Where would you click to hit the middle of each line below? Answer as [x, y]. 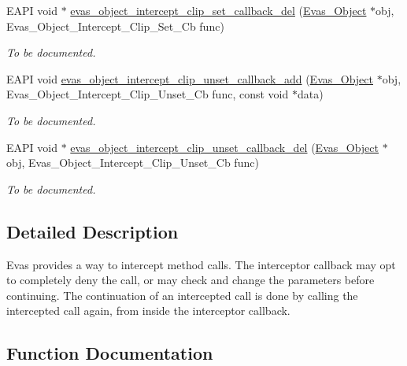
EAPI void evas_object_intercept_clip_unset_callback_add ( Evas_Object [190, 78]
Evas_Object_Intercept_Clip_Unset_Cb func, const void [148, 94]
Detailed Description [92, 231]
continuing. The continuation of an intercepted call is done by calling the [182, 295]
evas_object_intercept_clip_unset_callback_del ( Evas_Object [224, 147]
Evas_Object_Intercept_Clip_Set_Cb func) [115, 26]
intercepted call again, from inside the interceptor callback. [148, 311]
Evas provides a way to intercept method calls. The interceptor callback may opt [201, 264]
